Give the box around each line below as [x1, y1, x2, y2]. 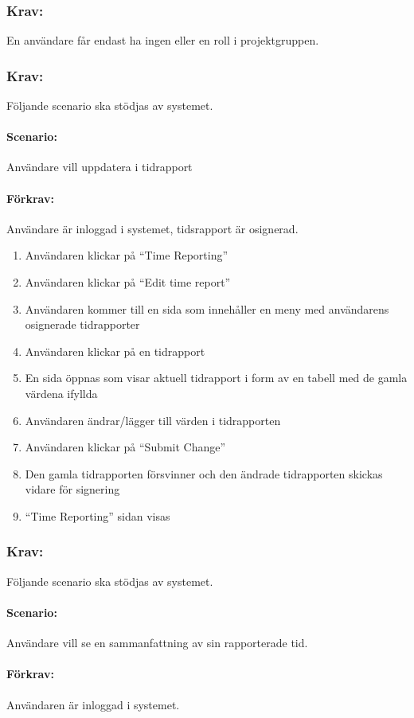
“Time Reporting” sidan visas [25, 507, 170, 524]
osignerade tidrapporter [25, 316, 140, 333]
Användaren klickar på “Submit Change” [25, 439, 226, 455]
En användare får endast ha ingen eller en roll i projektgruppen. [6, 32, 319, 49]
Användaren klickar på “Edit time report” [25, 274, 231, 290]
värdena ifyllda [25, 384, 98, 401]
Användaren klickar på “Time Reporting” [25, 247, 228, 263]
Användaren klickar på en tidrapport [25, 342, 205, 359]
